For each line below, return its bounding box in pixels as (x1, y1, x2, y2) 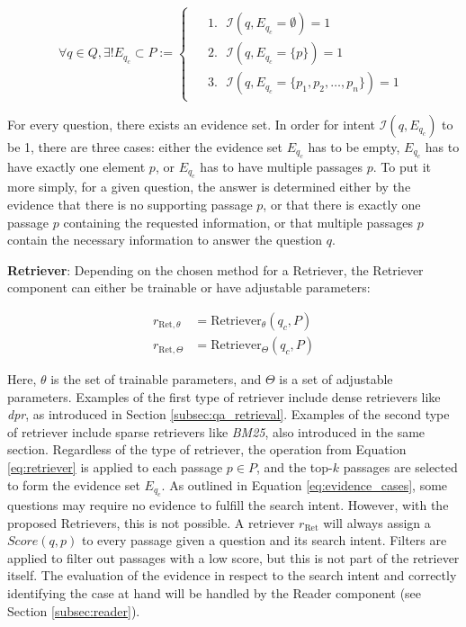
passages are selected (343, 458, 458, 477)
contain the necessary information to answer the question (7, 230, 323, 249)
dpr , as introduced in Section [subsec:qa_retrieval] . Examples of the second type (7, 405, 450, 424)
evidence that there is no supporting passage (7, 195, 253, 214)
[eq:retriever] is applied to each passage (7, 458, 223, 477)
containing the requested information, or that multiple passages (63, 212, 413, 231)
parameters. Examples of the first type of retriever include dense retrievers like (7, 387, 441, 406)
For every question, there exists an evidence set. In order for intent (7, 114, 376, 133)
